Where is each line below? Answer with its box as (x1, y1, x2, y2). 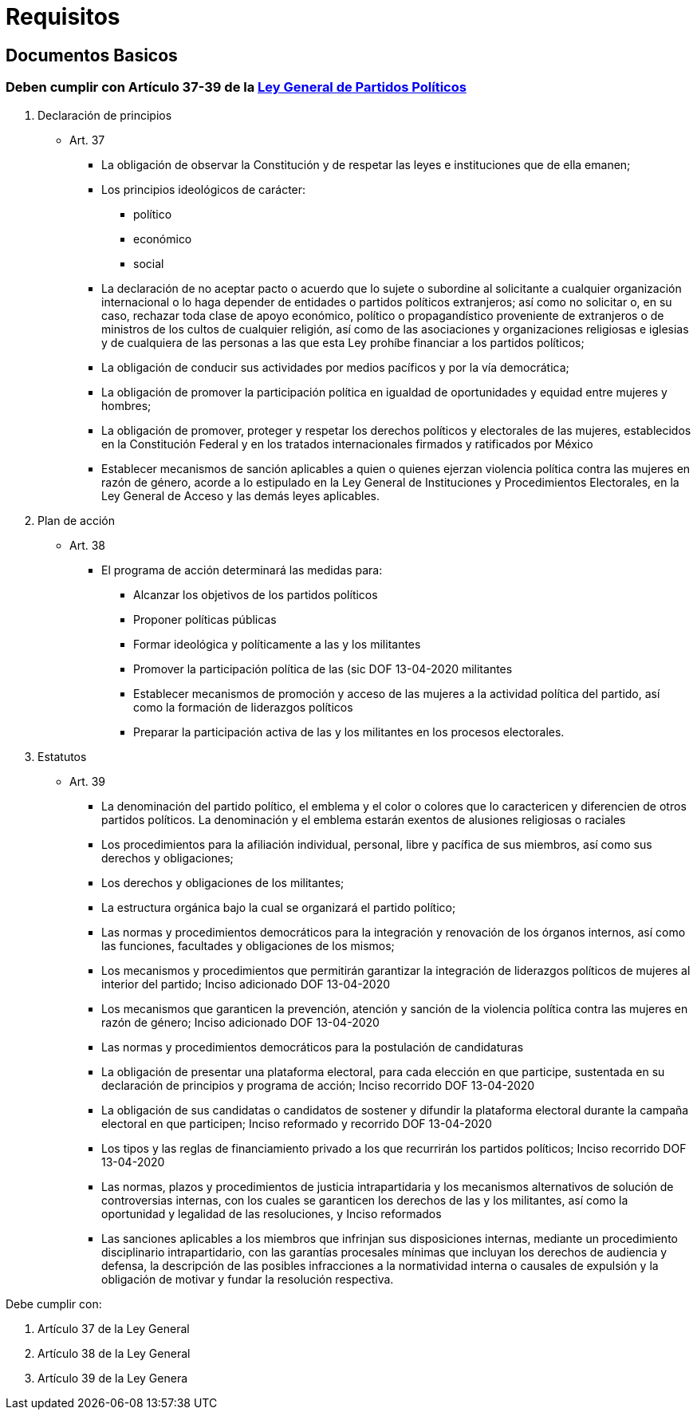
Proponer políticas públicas (133, 612, 277, 626)
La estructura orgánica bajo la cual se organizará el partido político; (101, 900, 456, 914)
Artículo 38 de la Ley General (37, 1346, 191, 1360)
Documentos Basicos (6, 45, 178, 65)
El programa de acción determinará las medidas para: (101, 562, 383, 577)
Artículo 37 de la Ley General (37, 1321, 190, 1335)
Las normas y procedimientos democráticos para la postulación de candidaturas (101, 1039, 524, 1054)
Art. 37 (69, 132, 105, 147)
